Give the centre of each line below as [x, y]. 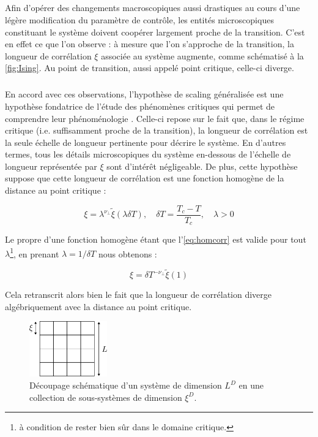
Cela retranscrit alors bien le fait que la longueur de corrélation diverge [139, 294]
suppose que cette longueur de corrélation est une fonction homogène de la [145, 178]
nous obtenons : [128, 253]
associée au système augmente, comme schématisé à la [202, 55]
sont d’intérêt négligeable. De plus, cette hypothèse [202, 166]
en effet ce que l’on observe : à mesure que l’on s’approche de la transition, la [150, 44]
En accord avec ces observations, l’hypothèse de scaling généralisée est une [144, 94]
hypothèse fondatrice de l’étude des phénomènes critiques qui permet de [140, 106]
